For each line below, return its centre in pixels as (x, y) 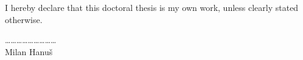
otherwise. (24, 19)
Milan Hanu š (29, 51)
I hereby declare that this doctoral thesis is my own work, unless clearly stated (152, 7)
